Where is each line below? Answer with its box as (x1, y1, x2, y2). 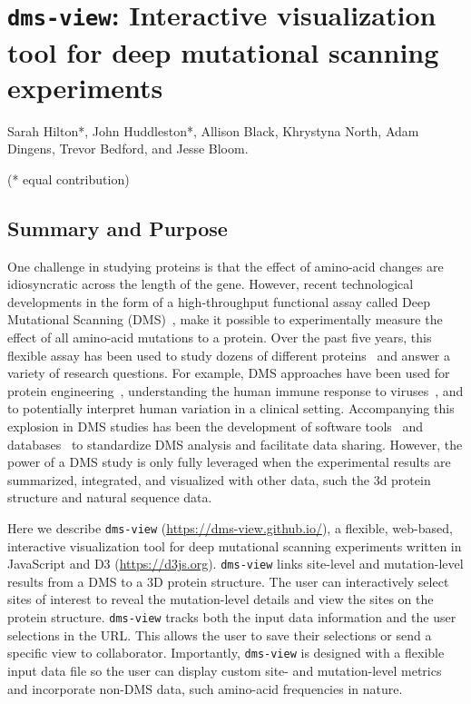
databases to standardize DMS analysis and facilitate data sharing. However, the (7, 434, 463, 453)
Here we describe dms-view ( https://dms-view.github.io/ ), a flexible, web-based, (7, 518, 453, 537)
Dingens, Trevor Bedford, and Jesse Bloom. (7, 139, 249, 158)
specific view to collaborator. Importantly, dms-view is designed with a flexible (7, 643, 445, 662)
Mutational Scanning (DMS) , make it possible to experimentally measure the (7, 310, 443, 329)
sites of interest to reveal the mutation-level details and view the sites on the (7, 590, 434, 609)
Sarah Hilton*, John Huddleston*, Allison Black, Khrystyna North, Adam (7, 121, 419, 140)
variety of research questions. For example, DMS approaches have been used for (7, 363, 450, 382)
